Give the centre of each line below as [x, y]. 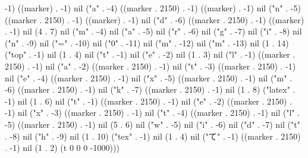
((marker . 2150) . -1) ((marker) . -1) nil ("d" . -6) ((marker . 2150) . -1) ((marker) [155, 19]
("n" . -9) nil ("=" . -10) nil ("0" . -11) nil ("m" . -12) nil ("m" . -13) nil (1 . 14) [147, 42]
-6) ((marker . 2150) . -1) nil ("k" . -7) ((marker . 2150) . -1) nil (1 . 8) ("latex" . [150, 89]
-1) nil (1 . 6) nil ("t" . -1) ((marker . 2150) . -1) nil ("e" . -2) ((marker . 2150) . [149, 101]
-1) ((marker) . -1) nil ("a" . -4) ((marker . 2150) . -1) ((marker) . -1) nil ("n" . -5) [153, 8]
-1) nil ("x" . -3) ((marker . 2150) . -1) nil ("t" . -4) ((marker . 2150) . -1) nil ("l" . [153, 113]
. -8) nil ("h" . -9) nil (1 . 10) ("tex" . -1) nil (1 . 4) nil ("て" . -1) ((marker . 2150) [153, 136]
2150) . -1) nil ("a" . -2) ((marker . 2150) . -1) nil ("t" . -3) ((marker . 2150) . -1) [150, 66]
